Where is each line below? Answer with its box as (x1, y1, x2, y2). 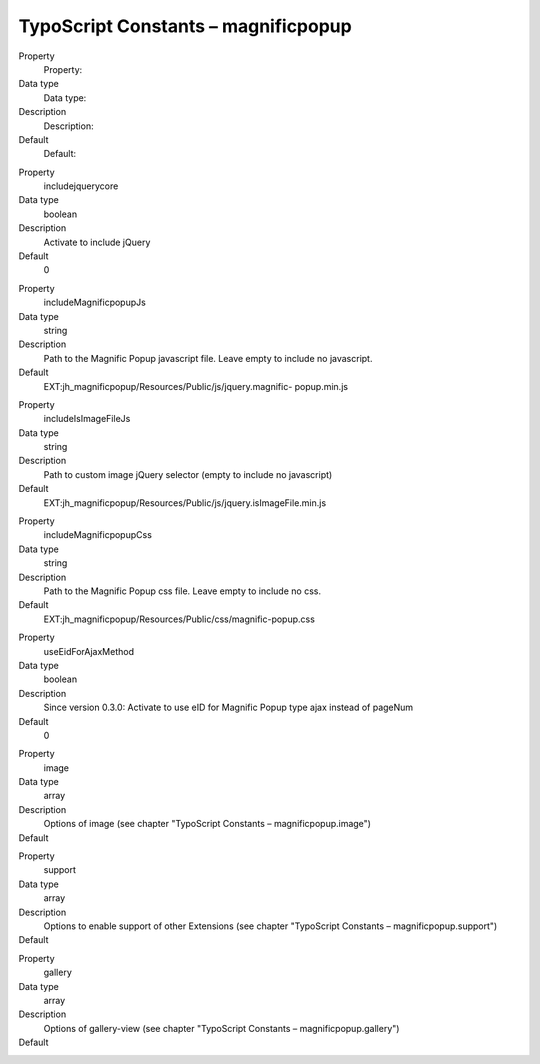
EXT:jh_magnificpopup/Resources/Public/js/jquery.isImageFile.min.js (43, 496, 327, 509)
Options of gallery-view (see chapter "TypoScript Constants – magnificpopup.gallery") (43, 1022, 400, 1034)
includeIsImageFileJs (43, 413, 131, 425)
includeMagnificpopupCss (43, 529, 152, 541)
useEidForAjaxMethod (43, 645, 135, 657)
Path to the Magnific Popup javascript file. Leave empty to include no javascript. (43, 352, 373, 364)
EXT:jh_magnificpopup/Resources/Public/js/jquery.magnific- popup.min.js (43, 380, 349, 392)
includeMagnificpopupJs (43, 296, 147, 309)
